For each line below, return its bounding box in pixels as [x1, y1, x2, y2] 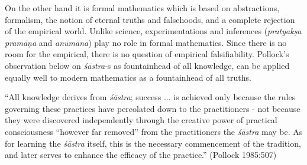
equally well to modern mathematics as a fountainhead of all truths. [5, 71, 251, 83]
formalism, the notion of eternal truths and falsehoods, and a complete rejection [5, 13, 295, 25]
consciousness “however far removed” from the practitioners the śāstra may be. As [5, 125, 303, 137]
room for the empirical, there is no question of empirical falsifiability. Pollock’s [5, 48, 289, 60]
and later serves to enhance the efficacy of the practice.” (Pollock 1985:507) [5, 148, 277, 161]
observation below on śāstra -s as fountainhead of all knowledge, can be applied [5, 59, 290, 71]
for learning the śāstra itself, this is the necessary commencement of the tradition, [5, 137, 301, 149]
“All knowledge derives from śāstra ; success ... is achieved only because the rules [5, 91, 296, 103]
